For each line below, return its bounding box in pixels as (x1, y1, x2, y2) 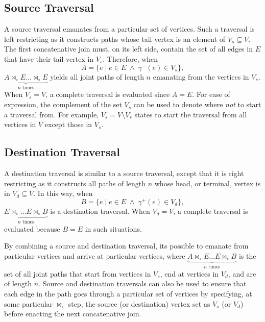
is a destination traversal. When (50, 205, 150, 216)
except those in (44, 119, 92, 130)
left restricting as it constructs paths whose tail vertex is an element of (4, 33, 226, 44)
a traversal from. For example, (4, 109, 99, 119)
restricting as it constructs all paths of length (4, 178, 146, 188)
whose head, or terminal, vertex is (154, 178, 261, 188)
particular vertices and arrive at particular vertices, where (4, 250, 185, 261)
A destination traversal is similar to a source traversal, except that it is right (4, 168, 244, 179)
